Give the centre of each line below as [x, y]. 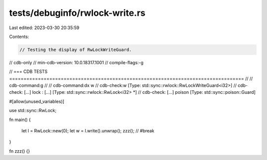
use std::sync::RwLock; [33, 111]
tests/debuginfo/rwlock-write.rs [77, 13]
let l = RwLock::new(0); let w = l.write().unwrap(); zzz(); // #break [88, 131]
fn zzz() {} [20, 151]
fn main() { [20, 120]
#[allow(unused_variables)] [37, 101]
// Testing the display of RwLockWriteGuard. [76, 50]
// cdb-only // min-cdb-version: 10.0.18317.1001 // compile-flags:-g [76, 62]
